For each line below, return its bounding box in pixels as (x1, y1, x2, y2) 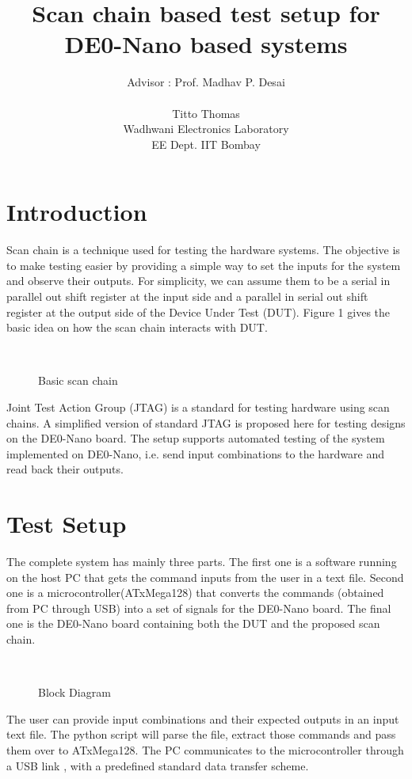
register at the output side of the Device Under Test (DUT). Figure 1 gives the (6, 303, 391, 320)
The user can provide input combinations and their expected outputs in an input (6, 710, 399, 727)
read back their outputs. (6, 461, 124, 477)
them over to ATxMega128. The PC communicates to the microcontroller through (6, 742, 404, 758)
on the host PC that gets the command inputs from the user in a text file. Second (6, 568, 404, 585)
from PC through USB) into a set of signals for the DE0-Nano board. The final (6, 599, 391, 616)
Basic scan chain (38, 372, 118, 389)
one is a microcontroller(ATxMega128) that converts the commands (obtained (6, 584, 384, 601)
